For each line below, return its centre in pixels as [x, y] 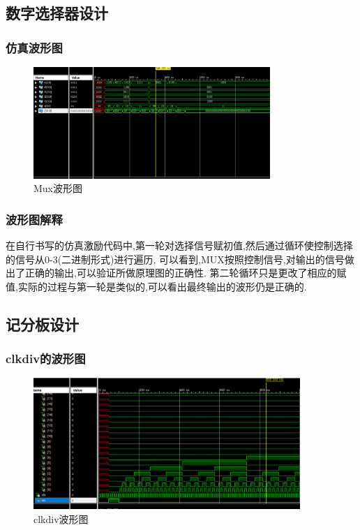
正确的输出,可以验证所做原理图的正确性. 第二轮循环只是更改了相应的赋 [186, 273]
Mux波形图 [58, 188]
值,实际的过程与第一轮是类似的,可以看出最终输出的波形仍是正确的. [156, 286]
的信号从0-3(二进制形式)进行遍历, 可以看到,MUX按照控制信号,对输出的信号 [175, 259]
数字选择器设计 [57, 13]
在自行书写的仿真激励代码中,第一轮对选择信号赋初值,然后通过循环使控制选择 [179, 245]
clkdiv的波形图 [46, 359]
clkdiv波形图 [61, 518]
